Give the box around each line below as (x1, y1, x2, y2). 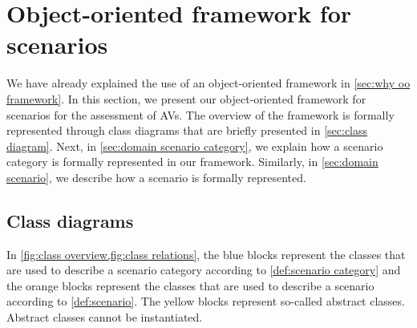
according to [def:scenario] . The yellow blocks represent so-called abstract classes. (6, 293, 405, 310)
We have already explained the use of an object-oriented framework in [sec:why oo (6, 75, 411, 91)
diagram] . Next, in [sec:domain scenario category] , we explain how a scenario (6, 137, 383, 154)
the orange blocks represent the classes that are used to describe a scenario (6, 277, 374, 294)
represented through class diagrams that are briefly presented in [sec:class (6, 122, 368, 139)
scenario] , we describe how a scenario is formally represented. (6, 168, 306, 185)
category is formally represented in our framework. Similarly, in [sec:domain (6, 153, 379, 170)
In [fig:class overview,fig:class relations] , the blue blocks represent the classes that (6, 245, 406, 262)
